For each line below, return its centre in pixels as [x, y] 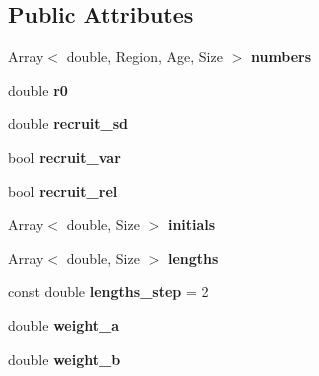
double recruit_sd [68, 123]
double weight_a [63, 324]
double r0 [38, 89]
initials [191, 224]
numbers [281, 56]
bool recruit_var [64, 156]
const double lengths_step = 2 [108, 291]
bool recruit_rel [63, 190]
